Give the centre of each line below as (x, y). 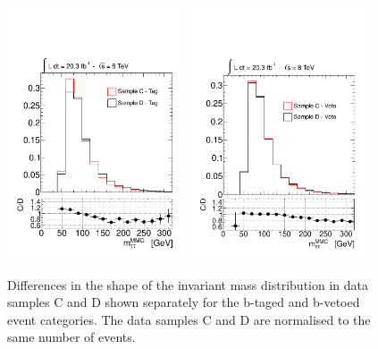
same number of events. (71, 337)
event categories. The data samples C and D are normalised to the (189, 319)
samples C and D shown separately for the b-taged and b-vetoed (184, 302)
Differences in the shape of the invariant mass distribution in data (188, 284)
